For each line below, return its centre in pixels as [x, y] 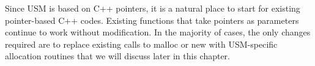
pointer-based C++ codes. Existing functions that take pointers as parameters [152, 20]
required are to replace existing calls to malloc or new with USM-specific [141, 44]
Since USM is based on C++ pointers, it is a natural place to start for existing [153, 8]
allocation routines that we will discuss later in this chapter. [118, 56]
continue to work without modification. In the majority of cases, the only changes [158, 32]
